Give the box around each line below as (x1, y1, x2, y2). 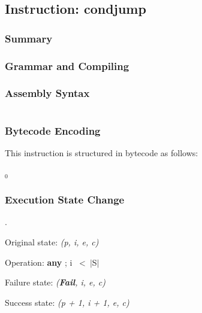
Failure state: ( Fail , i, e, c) (5, 276, 106, 288)
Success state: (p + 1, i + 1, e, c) (5, 296, 129, 308)
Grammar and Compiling (5, 58, 129, 73)
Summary (5, 31, 53, 45)
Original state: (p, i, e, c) (5, 235, 99, 248)
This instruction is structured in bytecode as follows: (5, 146, 198, 159)
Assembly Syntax (5, 86, 90, 101)
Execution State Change (5, 192, 125, 207)
